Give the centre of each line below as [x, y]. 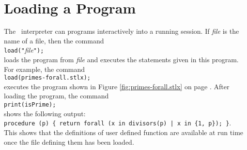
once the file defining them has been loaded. [69, 142]
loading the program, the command [56, 96]
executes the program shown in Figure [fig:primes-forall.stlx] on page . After [117, 86]
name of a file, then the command [54, 40]
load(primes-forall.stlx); [47, 78]
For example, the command [45, 69]
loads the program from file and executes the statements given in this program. [121, 59]
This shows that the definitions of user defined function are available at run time [124, 132]
